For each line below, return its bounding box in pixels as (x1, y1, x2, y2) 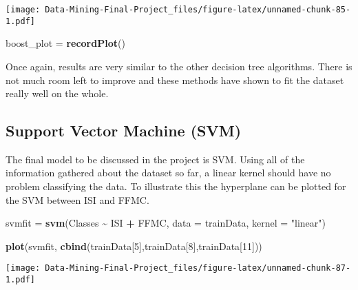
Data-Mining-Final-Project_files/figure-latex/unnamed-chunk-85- (45, 5, 351, 14)
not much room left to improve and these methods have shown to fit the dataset (6, 72, 344, 87)
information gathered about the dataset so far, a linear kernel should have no (6, 165, 331, 180)
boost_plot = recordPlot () (6, 36, 125, 50)
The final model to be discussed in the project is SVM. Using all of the (6, 152, 305, 166)
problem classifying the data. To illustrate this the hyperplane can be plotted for (6, 179, 346, 194)
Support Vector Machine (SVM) (6, 120, 242, 141)
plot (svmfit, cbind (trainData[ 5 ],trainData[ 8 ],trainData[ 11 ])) (6, 238, 262, 253)
